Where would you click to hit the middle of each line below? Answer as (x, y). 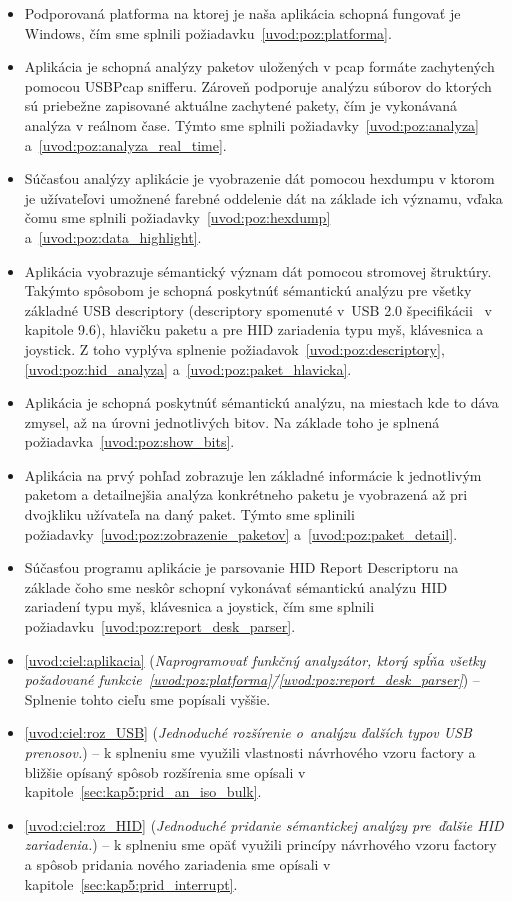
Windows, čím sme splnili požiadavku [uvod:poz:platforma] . (208, 32)
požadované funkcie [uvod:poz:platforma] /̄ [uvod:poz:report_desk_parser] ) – (252, 679)
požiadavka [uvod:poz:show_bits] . (129, 441)
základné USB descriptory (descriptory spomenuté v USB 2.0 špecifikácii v (258, 309)
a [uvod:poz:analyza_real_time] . (125, 144)
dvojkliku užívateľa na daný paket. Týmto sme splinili (189, 514)
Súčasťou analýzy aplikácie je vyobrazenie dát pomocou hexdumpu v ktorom (259, 178)
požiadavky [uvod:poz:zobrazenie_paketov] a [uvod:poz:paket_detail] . (241, 533)
